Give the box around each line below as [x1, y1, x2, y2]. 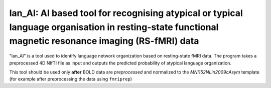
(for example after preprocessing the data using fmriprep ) [9, 76, 132, 82]
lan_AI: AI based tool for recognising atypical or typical [9, 7, 243, 18]
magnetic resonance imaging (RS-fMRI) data [9, 35, 199, 47]
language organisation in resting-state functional [9, 21, 219, 32]
